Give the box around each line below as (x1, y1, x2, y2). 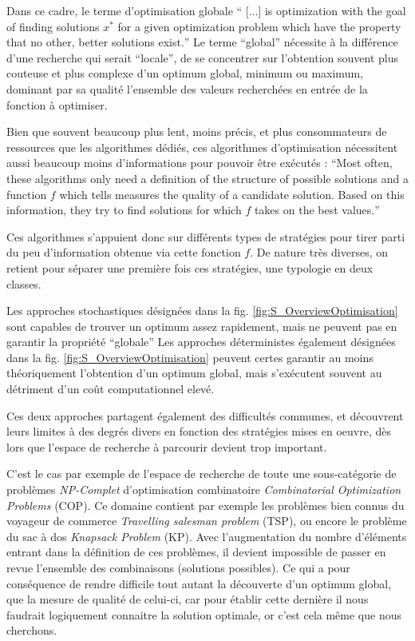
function (6, 185, 47, 202)
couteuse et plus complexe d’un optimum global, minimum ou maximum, (6, 65, 363, 82)
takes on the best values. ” (254, 201, 380, 218)
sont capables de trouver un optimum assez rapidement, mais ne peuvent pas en (6, 317, 397, 334)
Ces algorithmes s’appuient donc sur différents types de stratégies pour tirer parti (6, 228, 405, 245)
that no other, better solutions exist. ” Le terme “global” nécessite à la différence (6, 34, 398, 50)
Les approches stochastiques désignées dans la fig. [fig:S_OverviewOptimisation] (6, 302, 398, 319)
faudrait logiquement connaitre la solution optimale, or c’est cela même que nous (6, 606, 401, 623)
